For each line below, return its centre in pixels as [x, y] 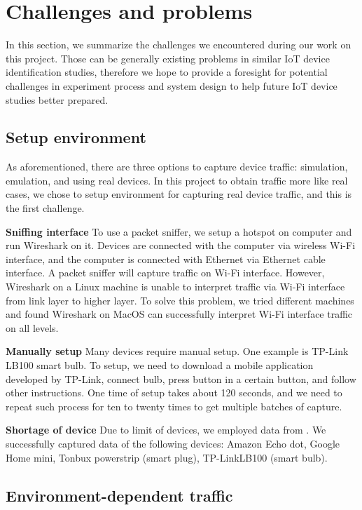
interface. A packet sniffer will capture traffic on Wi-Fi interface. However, [165, 273]
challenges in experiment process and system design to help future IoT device [172, 85]
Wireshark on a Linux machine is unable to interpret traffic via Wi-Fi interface [175, 287]
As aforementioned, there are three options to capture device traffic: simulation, [177, 167]
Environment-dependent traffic [119, 495]
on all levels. [32, 327]
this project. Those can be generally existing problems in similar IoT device [168, 58]
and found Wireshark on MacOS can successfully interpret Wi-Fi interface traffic [179, 314]
